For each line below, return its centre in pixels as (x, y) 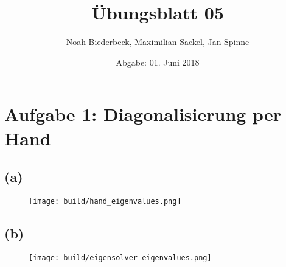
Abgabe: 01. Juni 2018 (158, 62)
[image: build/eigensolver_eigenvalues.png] (120, 258)
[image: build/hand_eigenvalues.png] (105, 201)
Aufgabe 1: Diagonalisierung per (143, 114)
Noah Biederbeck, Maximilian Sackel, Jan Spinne (158, 42)
